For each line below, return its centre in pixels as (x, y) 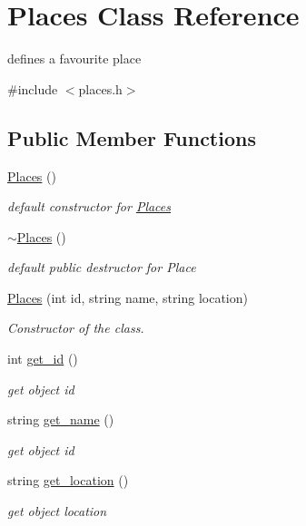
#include (33, 88)
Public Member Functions (132, 137)
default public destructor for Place (102, 267)
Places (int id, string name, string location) (128, 297)
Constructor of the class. (76, 328)
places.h (100, 88)
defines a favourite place (74, 58)
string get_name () (61, 419)
